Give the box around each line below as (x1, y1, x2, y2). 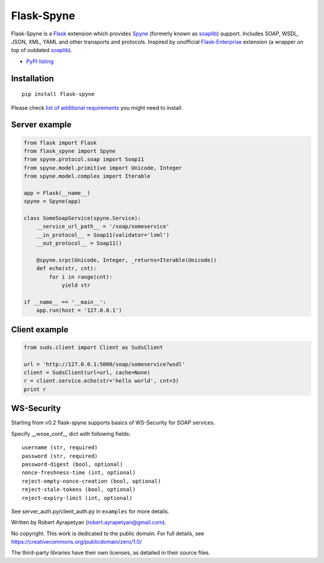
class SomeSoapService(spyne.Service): (23, 215, 141, 222)
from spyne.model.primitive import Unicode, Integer (23, 164, 182, 171)
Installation (11, 73, 54, 83)
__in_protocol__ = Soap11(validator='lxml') (36, 231, 170, 238)
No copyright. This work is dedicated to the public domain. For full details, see (11, 529, 205, 537)
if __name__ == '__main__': (23, 299, 106, 305)
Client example (11, 324, 69, 335)
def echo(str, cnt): (36, 265, 97, 272)
